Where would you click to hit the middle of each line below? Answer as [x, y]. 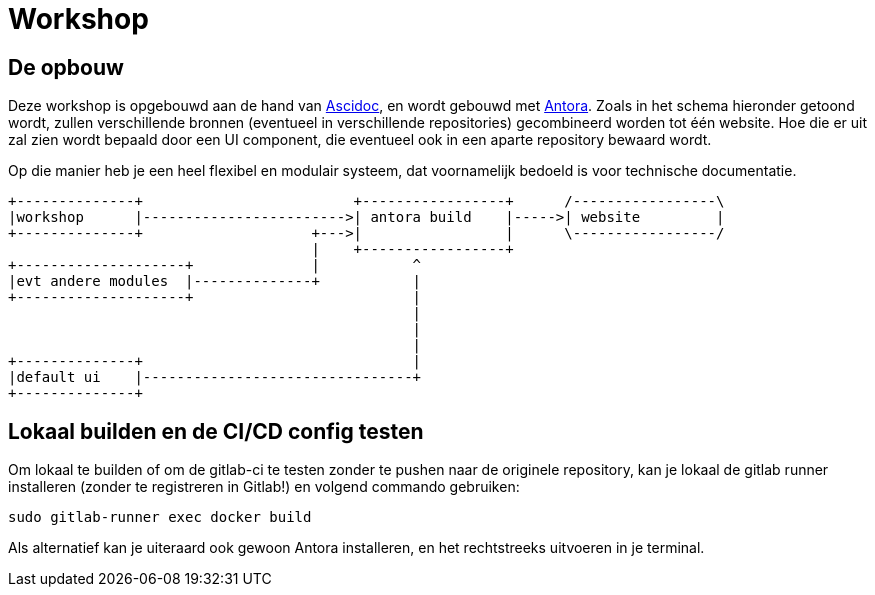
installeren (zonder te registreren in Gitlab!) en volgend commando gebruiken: [264, 487]
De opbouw [66, 67]
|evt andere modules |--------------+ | [215, 281]
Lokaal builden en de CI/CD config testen [216, 431]
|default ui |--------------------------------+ [215, 377]
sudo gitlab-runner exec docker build [160, 517]
